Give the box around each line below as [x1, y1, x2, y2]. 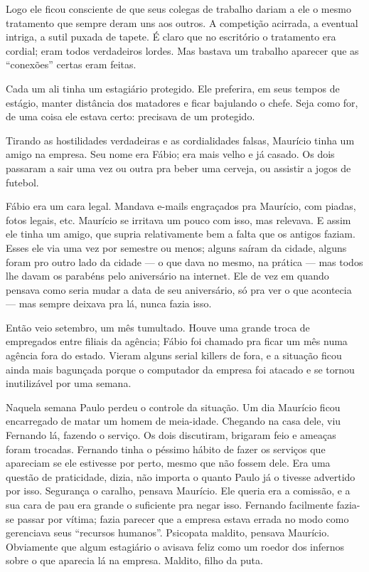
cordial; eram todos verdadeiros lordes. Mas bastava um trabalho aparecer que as [6, 43, 359, 58]
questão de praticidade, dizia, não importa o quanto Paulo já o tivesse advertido [6, 469, 355, 484]
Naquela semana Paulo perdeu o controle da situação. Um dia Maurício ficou [6, 399, 341, 414]
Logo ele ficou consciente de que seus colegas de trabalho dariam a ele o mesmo [6, 1, 351, 16]
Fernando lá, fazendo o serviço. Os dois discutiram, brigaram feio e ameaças [6, 428, 336, 443]
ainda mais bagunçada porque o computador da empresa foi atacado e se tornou [6, 361, 355, 376]
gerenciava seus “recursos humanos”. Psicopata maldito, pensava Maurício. [6, 525, 330, 540]
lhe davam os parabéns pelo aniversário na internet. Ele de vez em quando [6, 268, 329, 283]
